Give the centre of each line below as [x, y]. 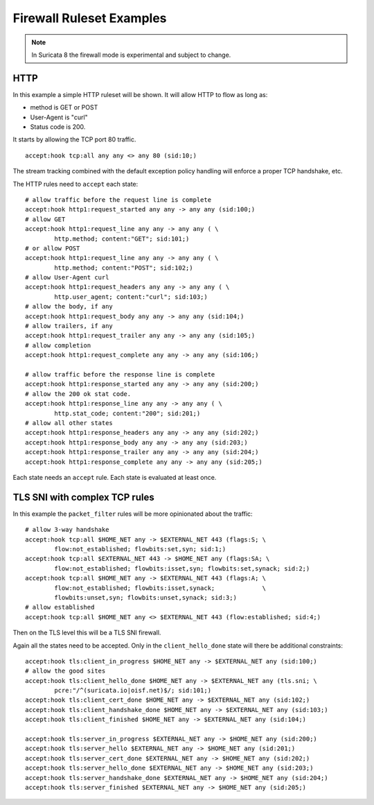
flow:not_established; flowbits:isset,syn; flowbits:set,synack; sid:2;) [182, 568]
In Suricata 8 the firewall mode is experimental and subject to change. [131, 55]
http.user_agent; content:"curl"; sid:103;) [131, 297]
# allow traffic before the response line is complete [120, 374]
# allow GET [45, 219]
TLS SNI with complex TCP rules [84, 497]
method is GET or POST [64, 107]
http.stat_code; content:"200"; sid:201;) [127, 413]
